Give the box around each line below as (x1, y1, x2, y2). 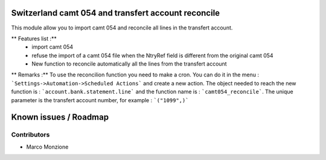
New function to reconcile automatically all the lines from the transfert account (31, 60, 227, 67)
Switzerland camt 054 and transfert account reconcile (11, 8, 220, 18)
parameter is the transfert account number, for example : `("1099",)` (11, 96, 189, 103)
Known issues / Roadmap (11, 112, 109, 123)
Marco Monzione (26, 143, 69, 150)
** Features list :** (11, 35, 57, 42)
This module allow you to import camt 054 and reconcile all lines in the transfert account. (11, 24, 233, 31)
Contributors (11, 131, 50, 139)
